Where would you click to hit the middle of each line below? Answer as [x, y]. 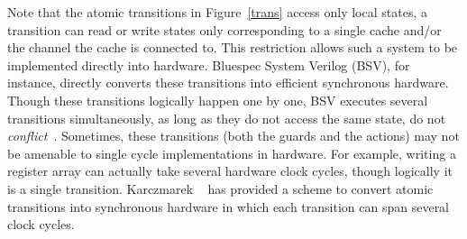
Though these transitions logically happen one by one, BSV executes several [218, 100]
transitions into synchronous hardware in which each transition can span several [229, 206]
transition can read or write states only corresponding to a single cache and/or [224, 29]
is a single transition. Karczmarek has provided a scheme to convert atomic [220, 188]
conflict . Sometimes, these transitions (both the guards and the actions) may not [233, 136]
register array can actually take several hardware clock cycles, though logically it [230, 171]
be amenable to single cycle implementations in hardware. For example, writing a [232, 153]
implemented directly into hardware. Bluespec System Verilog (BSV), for [209, 64]
